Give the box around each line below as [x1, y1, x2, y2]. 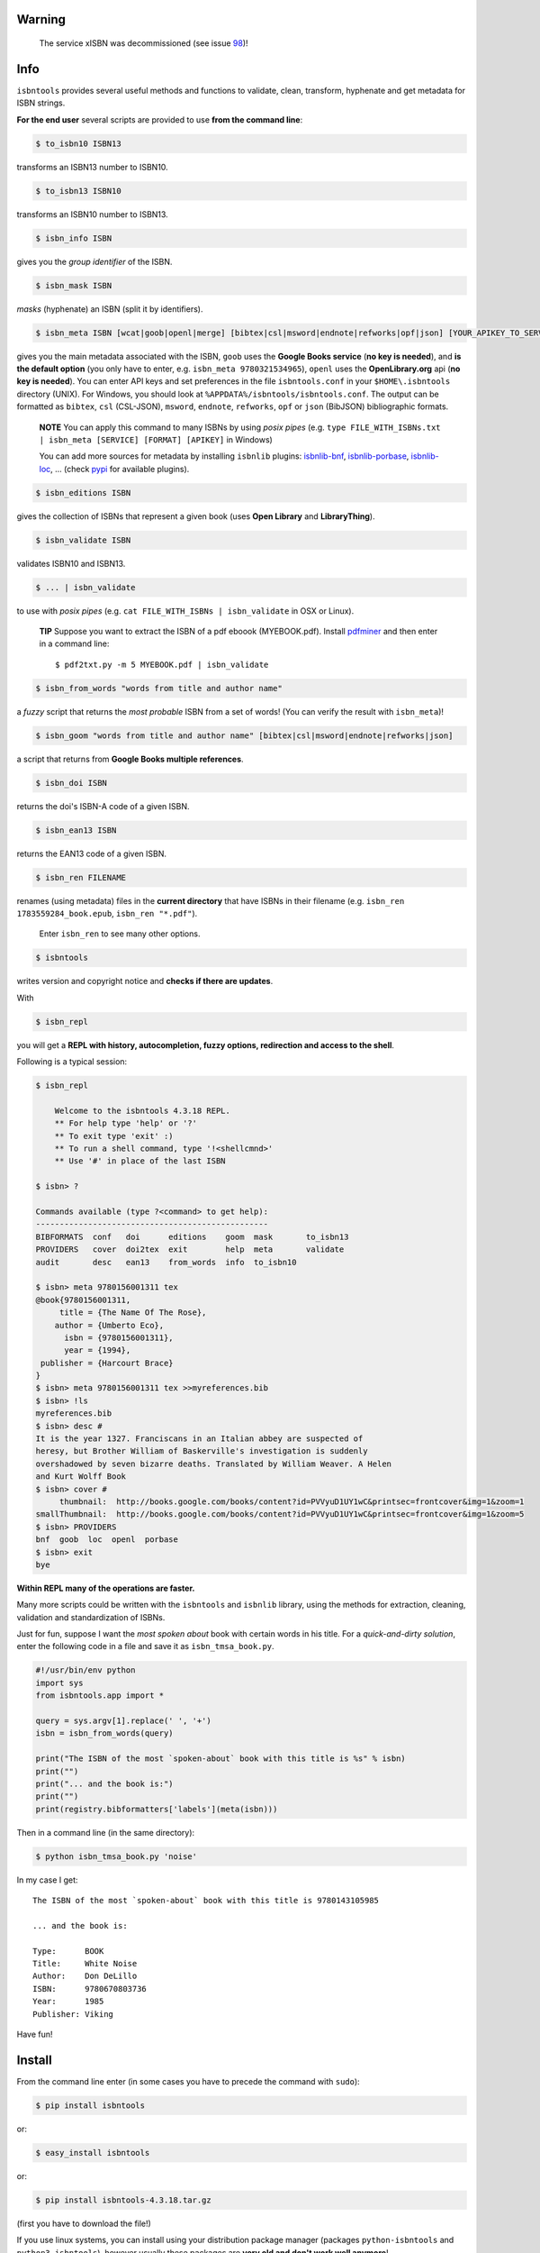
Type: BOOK [32, 1946, 104, 1956]
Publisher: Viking [32, 2009, 114, 2019]
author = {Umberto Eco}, [54, 1320, 165, 1330]
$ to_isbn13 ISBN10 [35, 186, 121, 196]
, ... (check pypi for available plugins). [49, 463, 190, 474]
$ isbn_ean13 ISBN [35, 825, 117, 835]
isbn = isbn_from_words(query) [35, 1729, 175, 1738]
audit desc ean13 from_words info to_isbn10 [35, 1257, 297, 1267]
